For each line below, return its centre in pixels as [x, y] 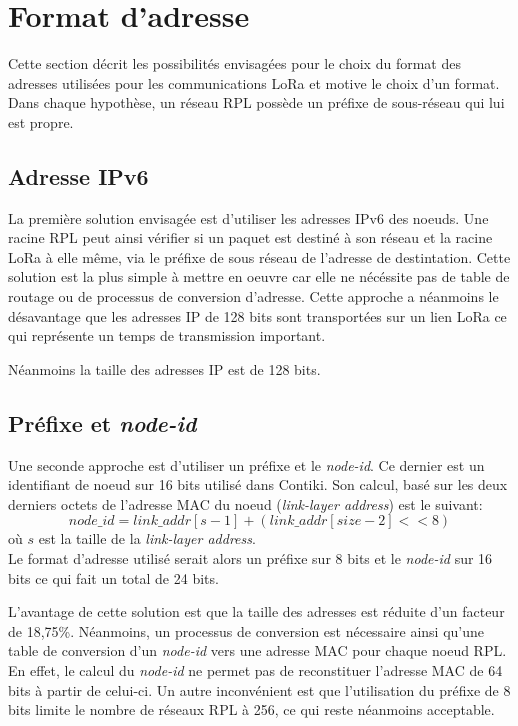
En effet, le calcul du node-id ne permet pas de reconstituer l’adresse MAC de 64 [255, 670]
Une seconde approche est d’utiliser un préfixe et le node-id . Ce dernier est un [246, 464]
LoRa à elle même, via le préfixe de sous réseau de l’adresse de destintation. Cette [259, 256]
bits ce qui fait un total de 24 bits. [113, 577]
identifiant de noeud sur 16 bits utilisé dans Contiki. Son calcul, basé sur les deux [258, 484]
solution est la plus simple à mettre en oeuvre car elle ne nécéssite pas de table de [259, 276]
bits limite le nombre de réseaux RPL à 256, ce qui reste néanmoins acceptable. [251, 709]
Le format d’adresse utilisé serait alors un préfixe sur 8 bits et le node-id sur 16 [250, 558]
